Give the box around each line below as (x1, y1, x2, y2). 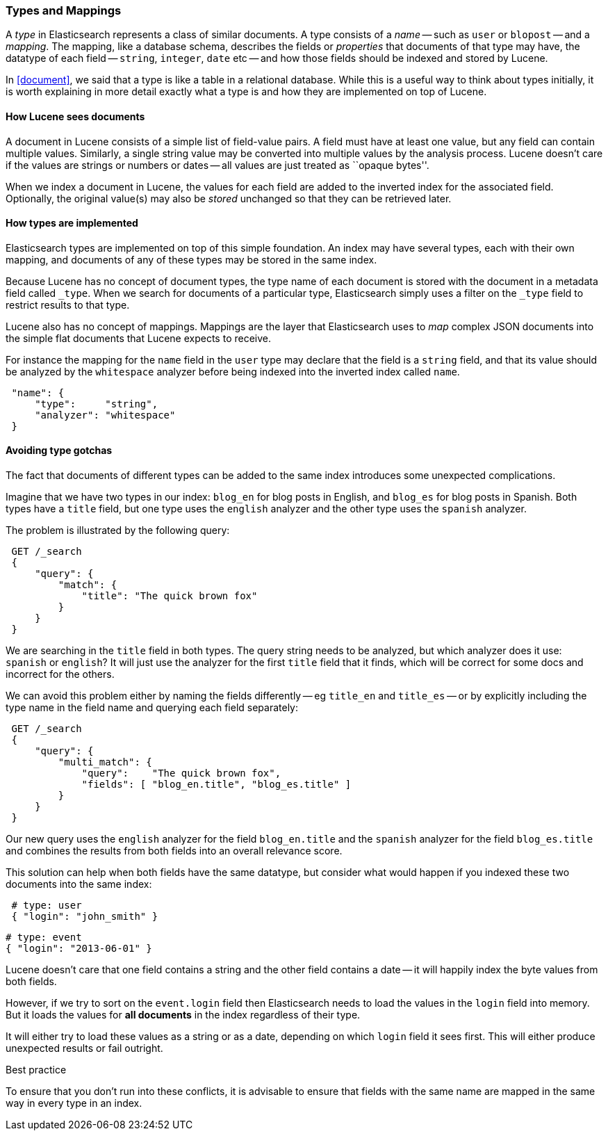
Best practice (6, 1064, 67, 1076)
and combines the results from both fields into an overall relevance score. (6, 845, 343, 857)
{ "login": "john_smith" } (11, 911, 158, 923)
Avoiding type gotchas (6, 444, 113, 457)
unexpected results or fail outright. (6, 1042, 163, 1055)
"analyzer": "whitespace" (35, 409, 176, 421)
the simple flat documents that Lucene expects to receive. (6, 332, 271, 344)
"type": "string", (35, 398, 158, 409)
